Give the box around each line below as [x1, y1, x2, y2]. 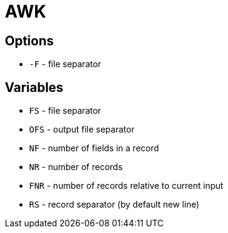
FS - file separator [29, 105, 101, 116]
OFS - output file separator [29, 124, 135, 135]
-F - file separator [29, 59, 101, 70]
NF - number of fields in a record [29, 143, 159, 154]
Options [5, 33, 54, 48]
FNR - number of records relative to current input [29, 180, 224, 191]
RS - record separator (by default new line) [29, 199, 199, 210]
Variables [5, 79, 64, 95]
